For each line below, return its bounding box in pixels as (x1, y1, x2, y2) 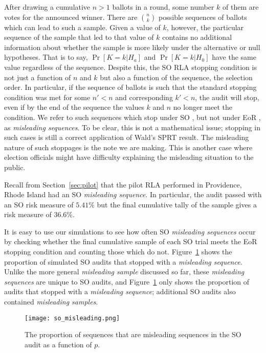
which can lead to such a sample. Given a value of (4, 21, 161, 32)
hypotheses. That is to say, (4, 52, 88, 62)
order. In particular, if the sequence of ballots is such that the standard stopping (4, 82, 257, 92)
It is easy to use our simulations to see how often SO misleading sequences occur (4, 226, 256, 237)
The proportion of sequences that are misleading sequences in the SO (25, 329, 241, 340)
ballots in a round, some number (112, 2, 214, 12)
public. (4, 161, 26, 172)
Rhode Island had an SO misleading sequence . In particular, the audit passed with (4, 189, 262, 200)
